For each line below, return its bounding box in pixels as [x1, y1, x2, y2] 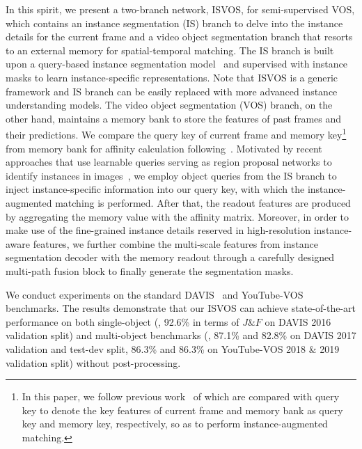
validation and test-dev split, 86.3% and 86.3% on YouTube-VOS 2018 [6, 341, 306, 356]
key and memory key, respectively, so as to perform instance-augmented [22, 416, 328, 431]
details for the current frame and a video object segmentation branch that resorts [6, 29, 353, 44]
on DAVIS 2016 [265, 314, 331, 329]
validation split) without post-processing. [6, 355, 181, 370]
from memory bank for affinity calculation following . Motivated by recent [6, 141, 322, 155]
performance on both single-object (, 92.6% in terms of [6, 314, 239, 329]
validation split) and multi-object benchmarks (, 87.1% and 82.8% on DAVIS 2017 [6, 328, 356, 342]
